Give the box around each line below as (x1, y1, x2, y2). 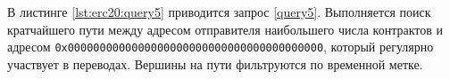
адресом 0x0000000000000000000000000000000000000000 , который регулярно (7, 37, 434, 56)
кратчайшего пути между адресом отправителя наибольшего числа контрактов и (7, 20, 443, 38)
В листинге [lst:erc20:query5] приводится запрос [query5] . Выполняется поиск (7, 3, 431, 20)
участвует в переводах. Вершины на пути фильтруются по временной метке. (7, 54, 423, 73)
